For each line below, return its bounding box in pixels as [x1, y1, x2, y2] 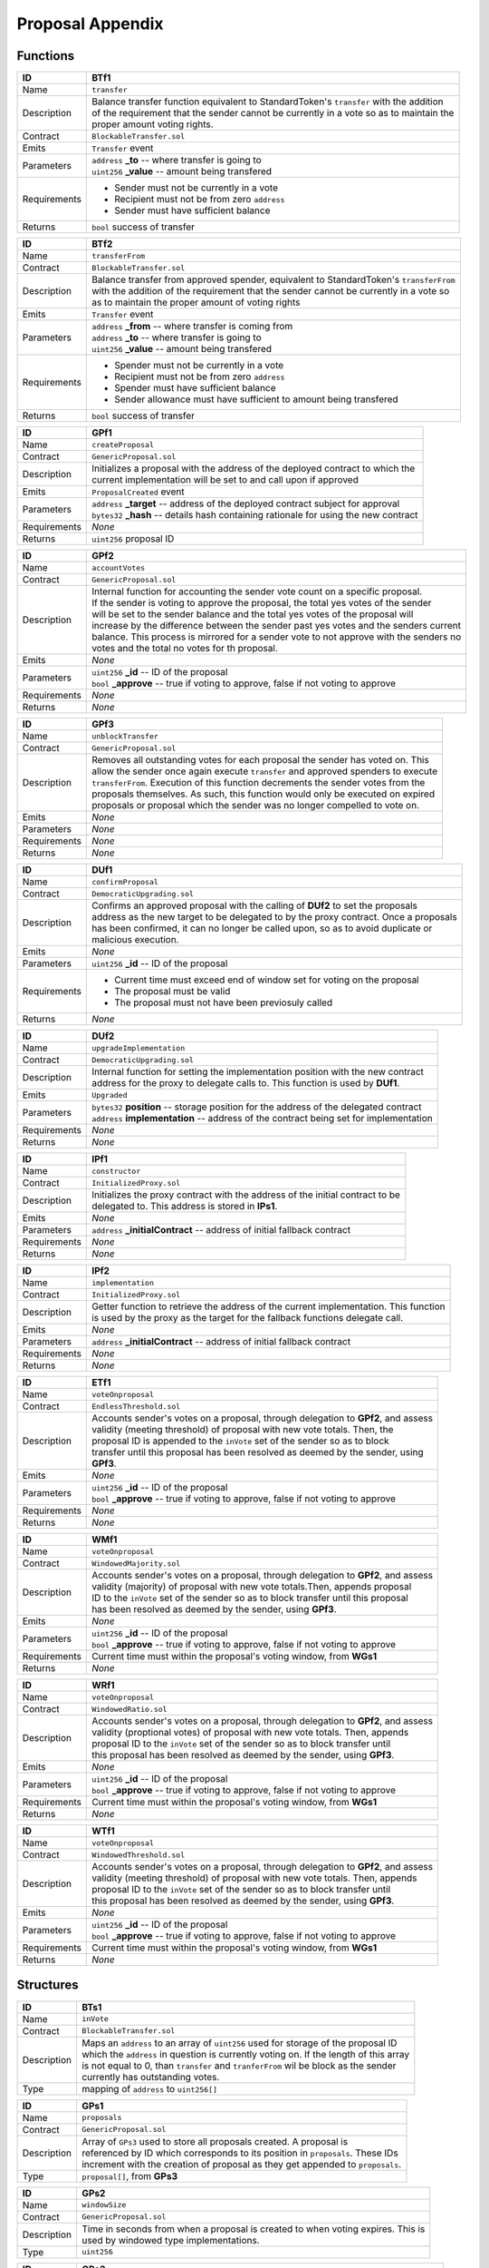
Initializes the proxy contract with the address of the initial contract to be [91, 1188, 400, 1201]
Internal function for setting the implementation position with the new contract [91, 1066, 425, 1079]
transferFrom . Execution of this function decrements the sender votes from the [91, 777, 426, 789]
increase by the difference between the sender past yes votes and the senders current [91, 620, 462, 632]
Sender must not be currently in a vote [114, 181, 278, 194]
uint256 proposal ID [91, 533, 175, 545]
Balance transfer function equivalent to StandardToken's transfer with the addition [91, 95, 444, 108]
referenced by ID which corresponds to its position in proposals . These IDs [81, 2146, 398, 2159]
